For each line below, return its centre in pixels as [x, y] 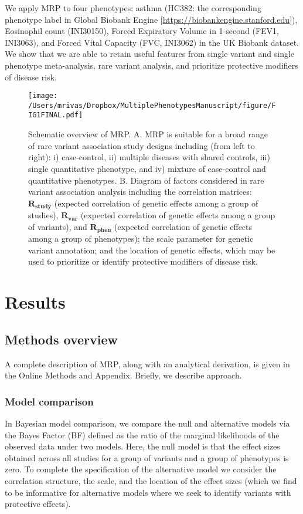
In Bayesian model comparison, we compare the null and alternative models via [147, 423]
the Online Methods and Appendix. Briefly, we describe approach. [123, 375]
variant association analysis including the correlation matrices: [140, 192]
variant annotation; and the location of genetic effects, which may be [152, 250]
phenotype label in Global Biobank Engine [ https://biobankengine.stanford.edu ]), [151, 19]
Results [35, 302]
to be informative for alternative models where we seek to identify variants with [148, 492]
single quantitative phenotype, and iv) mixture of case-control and [147, 168]
